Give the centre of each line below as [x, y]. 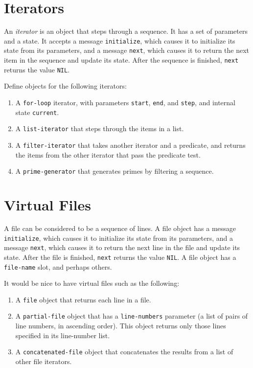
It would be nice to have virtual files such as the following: [92, 283]
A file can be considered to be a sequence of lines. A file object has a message [120, 228]
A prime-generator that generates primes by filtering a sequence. [115, 171]
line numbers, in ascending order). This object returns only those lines [121, 326]
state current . [37, 112]
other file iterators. [44, 361]
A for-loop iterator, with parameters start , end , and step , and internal [125, 102]
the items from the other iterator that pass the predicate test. [108, 154]
